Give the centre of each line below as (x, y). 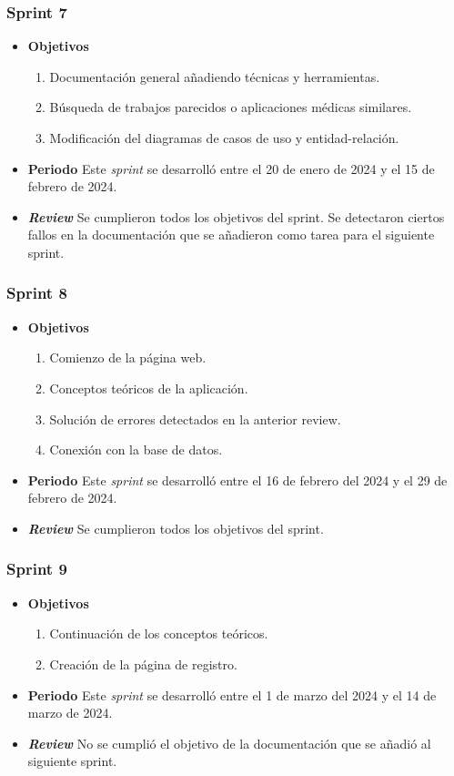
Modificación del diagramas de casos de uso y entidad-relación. (224, 138)
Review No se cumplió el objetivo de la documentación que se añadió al (229, 743)
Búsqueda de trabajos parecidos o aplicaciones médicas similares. (231, 107)
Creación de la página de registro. (143, 664)
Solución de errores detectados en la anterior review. (195, 419)
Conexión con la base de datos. (136, 449)
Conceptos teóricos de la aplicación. (149, 388)
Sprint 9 (37, 569)
